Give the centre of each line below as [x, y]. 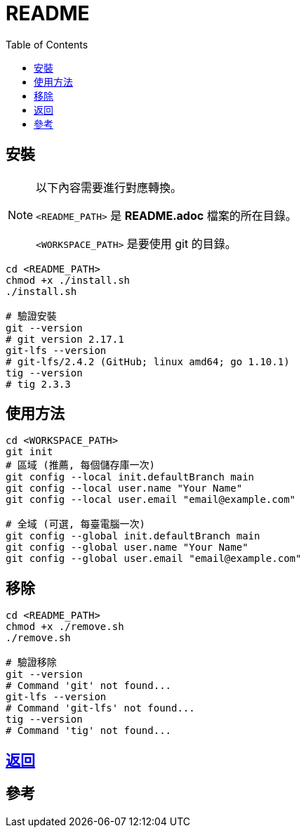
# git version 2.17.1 [65, 339]
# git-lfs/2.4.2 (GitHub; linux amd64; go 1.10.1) [148, 361]
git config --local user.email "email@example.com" [151, 500]
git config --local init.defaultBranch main [130, 477]
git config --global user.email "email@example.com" [154, 559]
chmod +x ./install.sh [68, 280]
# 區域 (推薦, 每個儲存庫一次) [81, 465]
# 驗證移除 [31, 663]
